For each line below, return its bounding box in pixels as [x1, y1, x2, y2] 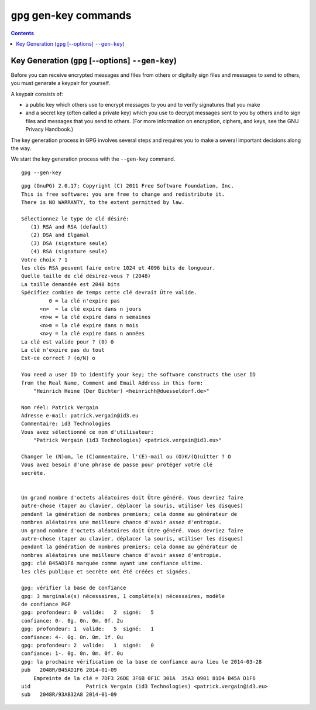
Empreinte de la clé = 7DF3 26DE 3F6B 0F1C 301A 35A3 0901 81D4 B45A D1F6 [33, 675, 256, 681]
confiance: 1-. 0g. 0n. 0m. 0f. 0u [21, 650, 123, 657]
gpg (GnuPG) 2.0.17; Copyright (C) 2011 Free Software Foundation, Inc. [21, 182, 234, 189]
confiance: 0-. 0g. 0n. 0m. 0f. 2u [21, 617, 123, 624]
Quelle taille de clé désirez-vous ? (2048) [21, 273, 152, 280]
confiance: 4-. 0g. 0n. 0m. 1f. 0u [21, 634, 123, 640]
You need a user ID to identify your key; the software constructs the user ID [21, 371, 256, 378]
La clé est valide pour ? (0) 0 [21, 338, 114, 345]
